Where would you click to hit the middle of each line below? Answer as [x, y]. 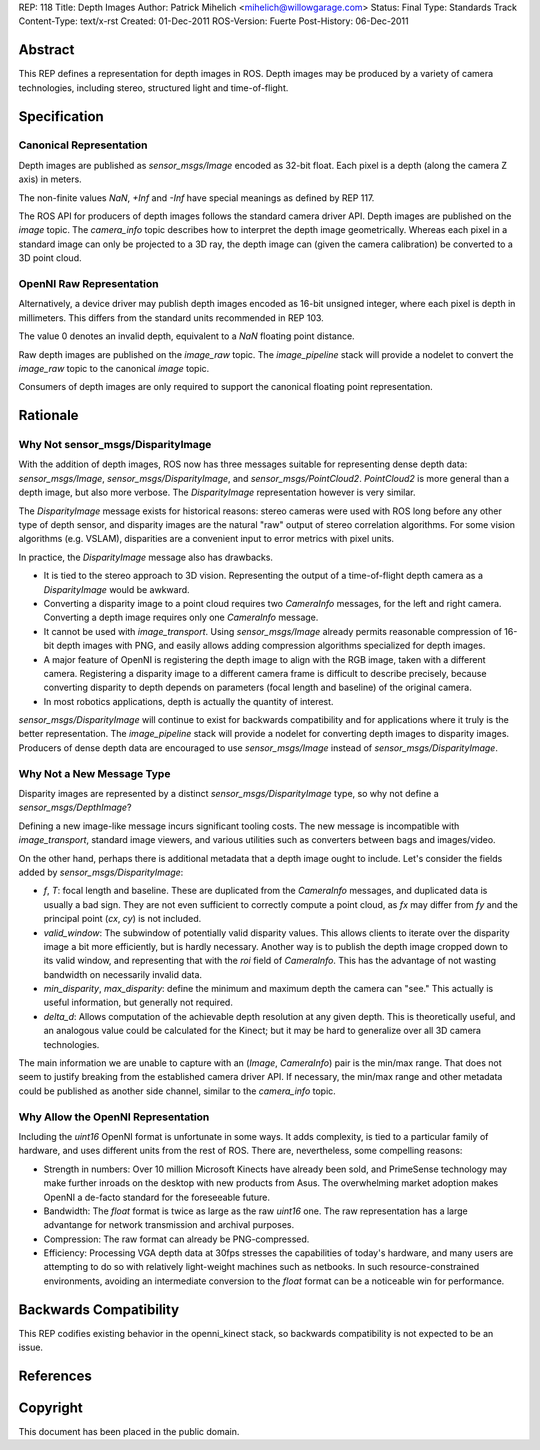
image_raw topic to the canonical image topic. [114, 368]
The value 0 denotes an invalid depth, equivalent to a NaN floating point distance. [186, 336]
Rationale [48, 415]
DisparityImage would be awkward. [116, 589]
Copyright [51, 1407]
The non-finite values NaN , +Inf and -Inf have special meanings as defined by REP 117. [196, 197]
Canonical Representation [83, 145]
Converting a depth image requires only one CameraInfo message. [181, 617]
